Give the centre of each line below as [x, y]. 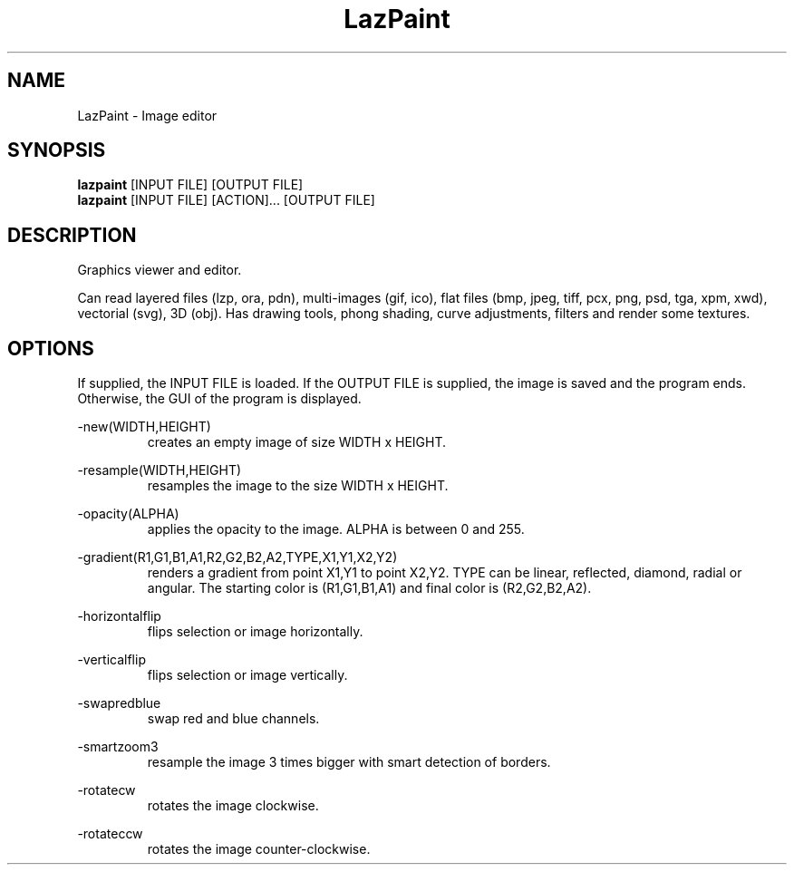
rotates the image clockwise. [233, 806]
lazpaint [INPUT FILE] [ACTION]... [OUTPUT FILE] [226, 200]
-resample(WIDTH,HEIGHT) [160, 470]
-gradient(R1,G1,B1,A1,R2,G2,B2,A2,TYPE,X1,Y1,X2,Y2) [237, 557]
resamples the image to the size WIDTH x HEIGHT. [298, 486]
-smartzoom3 [118, 747]
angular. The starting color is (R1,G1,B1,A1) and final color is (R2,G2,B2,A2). [369, 588]
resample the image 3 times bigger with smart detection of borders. [349, 762]
